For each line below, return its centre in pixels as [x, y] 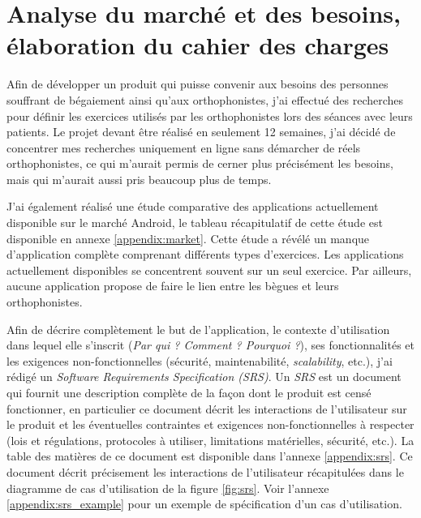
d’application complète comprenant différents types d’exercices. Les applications [205, 254]
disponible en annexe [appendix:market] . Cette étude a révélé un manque [188, 238]
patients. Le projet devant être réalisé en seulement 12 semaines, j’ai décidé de [201, 132]
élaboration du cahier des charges [198, 45]
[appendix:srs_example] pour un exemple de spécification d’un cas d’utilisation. [204, 504]
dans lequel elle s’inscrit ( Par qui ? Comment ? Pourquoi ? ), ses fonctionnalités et [210, 345]
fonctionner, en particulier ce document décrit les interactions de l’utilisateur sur [207, 408]
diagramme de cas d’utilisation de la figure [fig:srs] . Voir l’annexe [168, 488]
